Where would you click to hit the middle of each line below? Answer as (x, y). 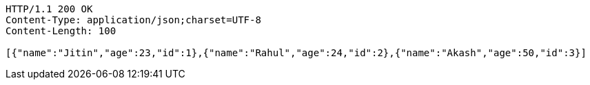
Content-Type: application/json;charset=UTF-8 (133, 20)
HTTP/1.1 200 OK (49, 9)
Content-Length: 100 (61, 31)
